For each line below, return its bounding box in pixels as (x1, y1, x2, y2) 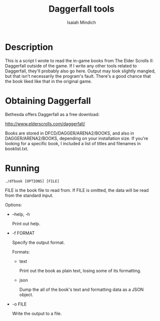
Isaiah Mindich (67, 19, 96, 25)
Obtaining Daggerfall (5, 95, 91, 106)
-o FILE (12, 301, 27, 307)
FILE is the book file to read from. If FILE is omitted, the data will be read (5, 187, 149, 193)
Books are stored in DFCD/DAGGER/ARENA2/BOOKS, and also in (5, 130, 134, 136)
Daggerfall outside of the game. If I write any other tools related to (5, 63, 137, 68)
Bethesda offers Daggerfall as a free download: (5, 111, 100, 117)
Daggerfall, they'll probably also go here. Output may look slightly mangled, (5, 68, 156, 74)
